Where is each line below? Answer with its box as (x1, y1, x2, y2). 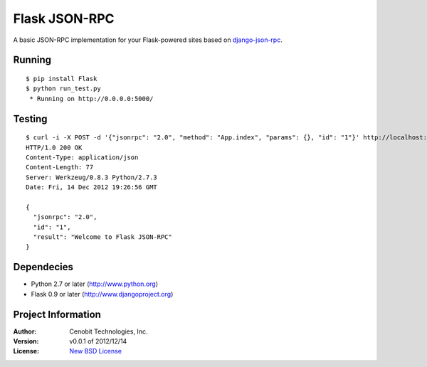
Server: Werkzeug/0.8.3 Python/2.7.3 (26, 173, 158, 181)
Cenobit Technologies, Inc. (69, 327, 148, 336)
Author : (13, 327, 37, 336)
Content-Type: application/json (26, 153, 139, 161)
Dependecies (13, 261, 74, 273)
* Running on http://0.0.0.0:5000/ (29, 95, 154, 102)
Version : (13, 337, 39, 346)
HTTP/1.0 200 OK (26, 143, 83, 151)
